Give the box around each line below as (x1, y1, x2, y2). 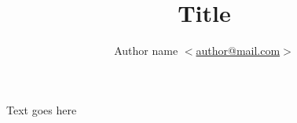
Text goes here (6, 101, 77, 118)
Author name (114, 42, 178, 59)
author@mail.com (196, 42, 280, 59)
